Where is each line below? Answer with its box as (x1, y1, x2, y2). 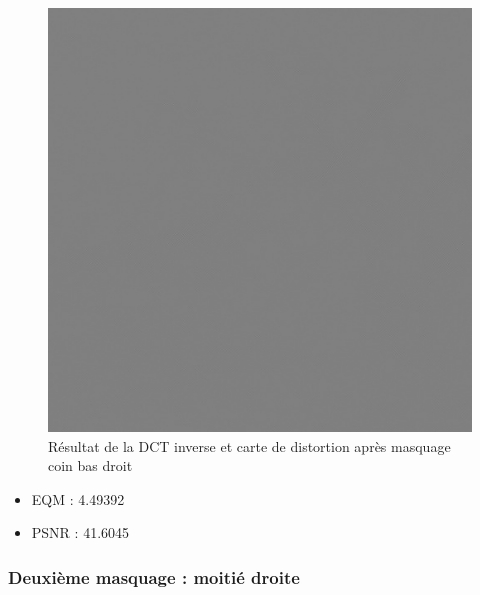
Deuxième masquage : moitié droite (8, 564, 300, 589)
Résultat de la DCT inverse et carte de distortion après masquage (48, 435, 451, 456)
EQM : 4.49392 (31, 488, 125, 509)
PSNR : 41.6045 (31, 522, 130, 543)
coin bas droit (48, 455, 133, 476)
